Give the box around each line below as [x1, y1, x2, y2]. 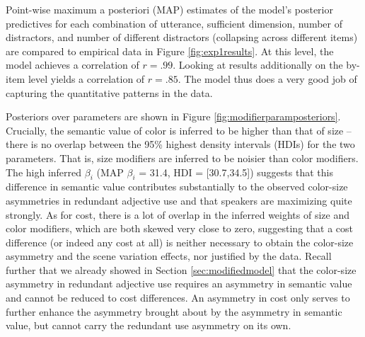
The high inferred [6, 164, 82, 179]
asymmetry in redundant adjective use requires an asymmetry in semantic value [6, 276, 352, 291]
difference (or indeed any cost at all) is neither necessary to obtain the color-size [6, 234, 354, 249]
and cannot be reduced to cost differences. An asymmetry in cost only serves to [6, 290, 350, 305]
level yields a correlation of [28, 71, 145, 86]
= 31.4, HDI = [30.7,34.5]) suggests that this [139, 164, 333, 179]
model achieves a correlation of [6, 57, 139, 72]
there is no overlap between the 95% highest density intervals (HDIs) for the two [6, 137, 355, 152]
